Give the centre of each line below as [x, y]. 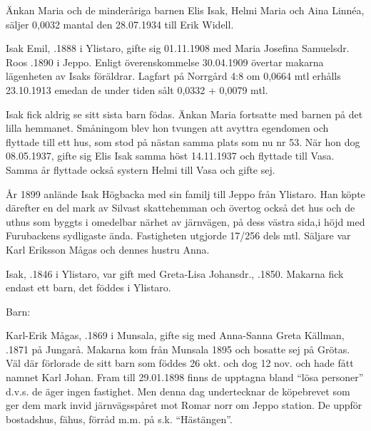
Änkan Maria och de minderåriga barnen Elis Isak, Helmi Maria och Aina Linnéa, [185, 10]
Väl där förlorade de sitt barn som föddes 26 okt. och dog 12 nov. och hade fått [180, 363]
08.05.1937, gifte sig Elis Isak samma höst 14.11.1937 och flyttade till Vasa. [170, 156]
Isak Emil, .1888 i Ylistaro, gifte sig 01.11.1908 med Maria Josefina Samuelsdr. [178, 48]
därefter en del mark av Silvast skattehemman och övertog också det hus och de [181, 208]
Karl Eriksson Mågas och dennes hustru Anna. [108, 249]
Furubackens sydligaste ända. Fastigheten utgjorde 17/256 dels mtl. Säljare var [178, 235]
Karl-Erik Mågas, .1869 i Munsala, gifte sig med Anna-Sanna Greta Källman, [175, 335]
